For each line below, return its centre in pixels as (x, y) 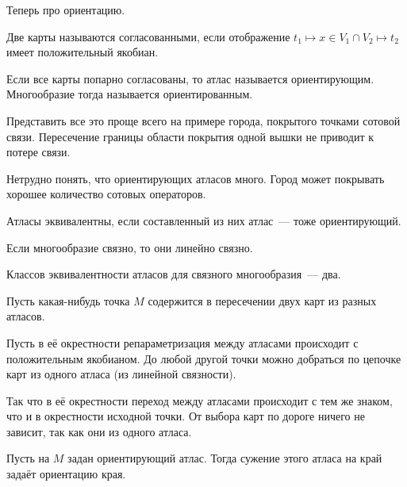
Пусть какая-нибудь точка (68, 300)
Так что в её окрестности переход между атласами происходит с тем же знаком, (200, 400)
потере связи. (38, 152)
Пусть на (28, 458)
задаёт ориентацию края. (66, 474)
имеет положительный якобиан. (83, 52)
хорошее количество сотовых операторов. (106, 194)
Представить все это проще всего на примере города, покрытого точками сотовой (203, 120)
